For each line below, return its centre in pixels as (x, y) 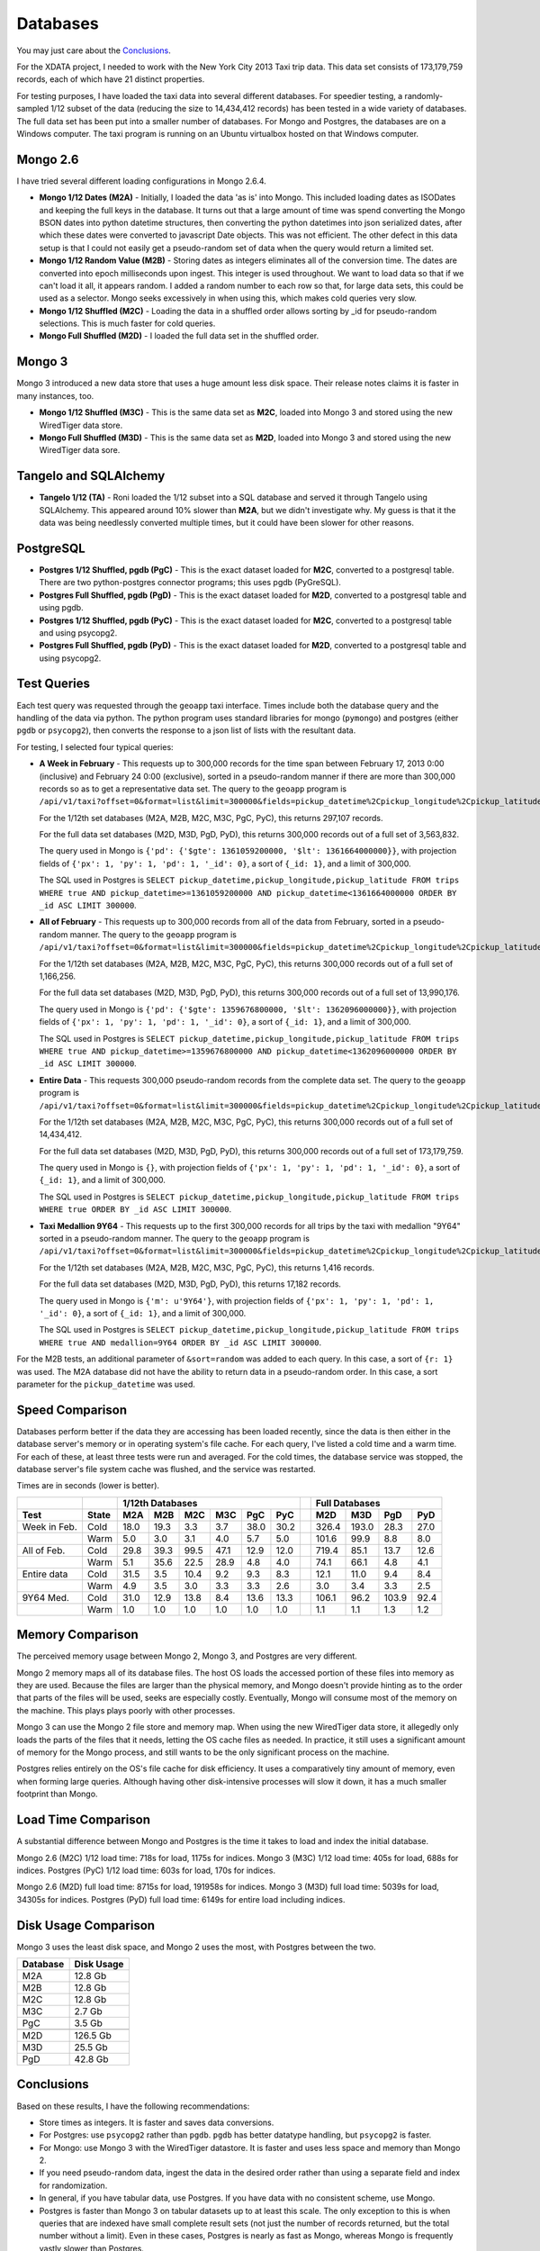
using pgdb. (62, 608)
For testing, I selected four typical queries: (95, 746)
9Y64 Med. (45, 1597)
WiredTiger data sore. (80, 450)
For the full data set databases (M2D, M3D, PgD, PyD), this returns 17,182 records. (190, 1284)
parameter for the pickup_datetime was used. (106, 1384)
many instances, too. (55, 395)
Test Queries (53, 684)
